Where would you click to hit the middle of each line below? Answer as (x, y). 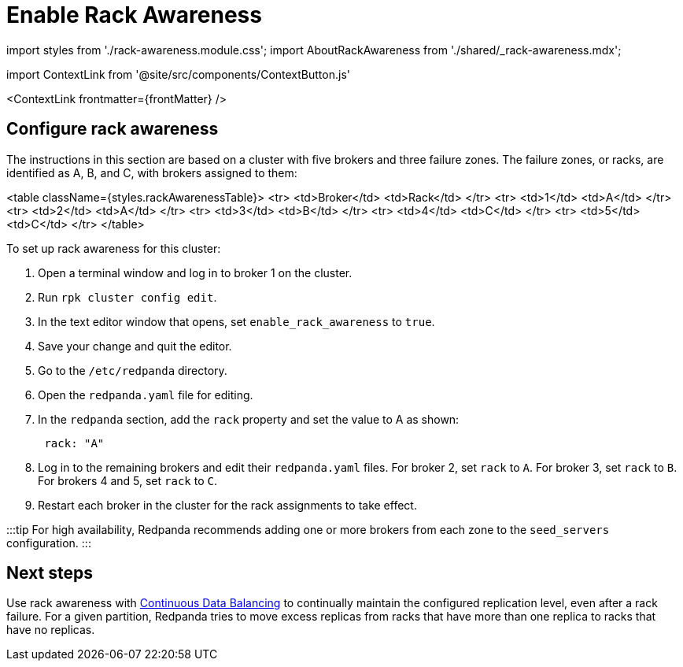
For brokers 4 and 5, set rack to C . (127, 480)
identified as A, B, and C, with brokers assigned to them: (152, 172)
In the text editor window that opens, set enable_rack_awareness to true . (236, 321)
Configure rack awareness (113, 129)
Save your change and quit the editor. (135, 346)
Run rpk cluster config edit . (127, 297)
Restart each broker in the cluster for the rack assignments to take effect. (227, 505)
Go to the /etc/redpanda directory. (133, 370)
